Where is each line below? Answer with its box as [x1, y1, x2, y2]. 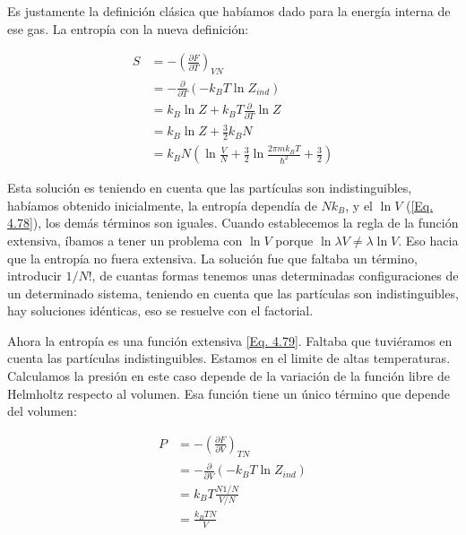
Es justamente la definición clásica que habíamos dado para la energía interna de [7, 2, 451, 20]
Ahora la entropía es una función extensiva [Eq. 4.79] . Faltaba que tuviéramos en [7, 331, 453, 349]
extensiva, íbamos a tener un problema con [7, 230, 243, 249]
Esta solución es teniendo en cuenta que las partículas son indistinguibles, [7, 178, 412, 197]
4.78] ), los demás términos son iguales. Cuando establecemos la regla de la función [7, 213, 459, 232]
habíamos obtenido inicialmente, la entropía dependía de [7, 195, 317, 214]
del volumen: [7, 401, 77, 420]
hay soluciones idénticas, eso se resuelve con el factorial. [7, 301, 314, 320]
